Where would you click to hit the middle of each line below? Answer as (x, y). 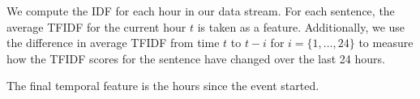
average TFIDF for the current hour (96, 26)
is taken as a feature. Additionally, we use (301, 26)
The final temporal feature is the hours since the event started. (163, 86)
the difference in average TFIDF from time (113, 43)
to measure (386, 43)
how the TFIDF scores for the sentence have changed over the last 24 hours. (196, 58)
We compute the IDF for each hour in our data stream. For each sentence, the (201, 11)
